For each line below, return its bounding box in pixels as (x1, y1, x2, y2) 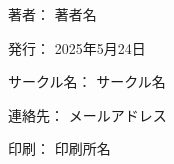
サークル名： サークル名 (8, 71, 166, 92)
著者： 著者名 (8, 4, 97, 24)
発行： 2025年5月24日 (8, 37, 146, 58)
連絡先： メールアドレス (8, 104, 167, 125)
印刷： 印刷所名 (8, 138, 111, 159)
